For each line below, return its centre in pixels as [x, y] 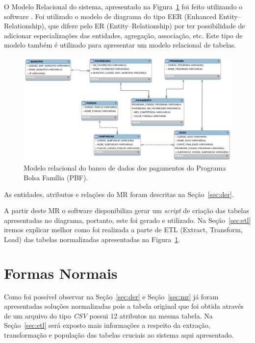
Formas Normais [61, 273]
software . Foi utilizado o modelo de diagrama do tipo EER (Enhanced [110, 16]
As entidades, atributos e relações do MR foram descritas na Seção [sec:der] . [119, 194]
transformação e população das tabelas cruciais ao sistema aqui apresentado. [119, 335]
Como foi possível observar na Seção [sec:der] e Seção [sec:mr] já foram [111, 296]
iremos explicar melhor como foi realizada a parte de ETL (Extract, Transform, [123, 230]
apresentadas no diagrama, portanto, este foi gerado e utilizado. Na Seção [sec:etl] [127, 220]
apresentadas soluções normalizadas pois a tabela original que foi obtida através [124, 306]
